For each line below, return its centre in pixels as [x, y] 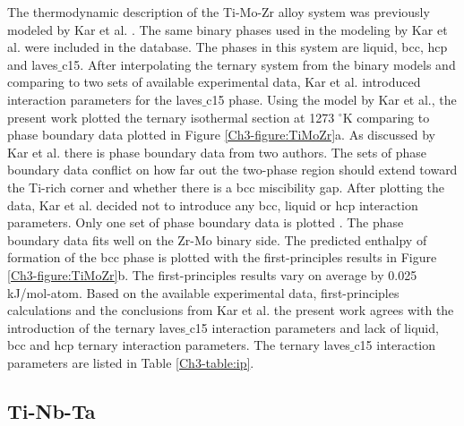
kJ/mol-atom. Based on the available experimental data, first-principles [203, 292]
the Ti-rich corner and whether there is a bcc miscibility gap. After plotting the [226, 187]
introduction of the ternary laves [96, 327]
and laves [33, 64]
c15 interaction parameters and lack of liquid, [314, 327]
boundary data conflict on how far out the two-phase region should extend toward [232, 170]
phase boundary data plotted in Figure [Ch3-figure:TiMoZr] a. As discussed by [221, 135]
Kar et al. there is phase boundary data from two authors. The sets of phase [217, 152]
